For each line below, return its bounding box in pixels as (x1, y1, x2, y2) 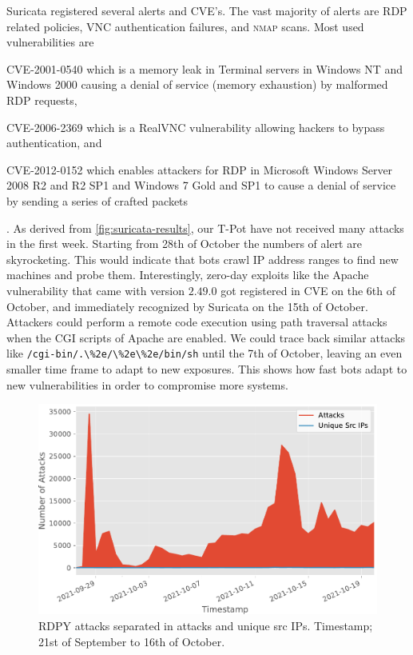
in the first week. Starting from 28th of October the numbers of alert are (6, 235, 362, 252)
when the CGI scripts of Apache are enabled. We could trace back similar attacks (6, 329, 406, 345)
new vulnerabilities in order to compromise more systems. (6, 376, 288, 393)
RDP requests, (6, 91, 77, 108)
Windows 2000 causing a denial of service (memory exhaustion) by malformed (6, 76, 388, 93)
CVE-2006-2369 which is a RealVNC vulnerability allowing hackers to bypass (6, 118, 385, 135)
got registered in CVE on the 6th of (220, 282, 396, 298)
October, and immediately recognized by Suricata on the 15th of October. (6, 298, 368, 314)
